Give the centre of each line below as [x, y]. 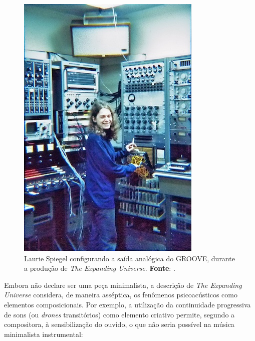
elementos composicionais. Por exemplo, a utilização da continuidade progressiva [127, 304]
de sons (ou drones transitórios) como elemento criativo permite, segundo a [119, 314]
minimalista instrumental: [44, 334]
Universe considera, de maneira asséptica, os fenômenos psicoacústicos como [121, 295]
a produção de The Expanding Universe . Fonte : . [100, 268]
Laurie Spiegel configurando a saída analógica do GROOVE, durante [130, 258]
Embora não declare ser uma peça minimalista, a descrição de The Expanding [123, 285]
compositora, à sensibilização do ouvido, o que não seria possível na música [119, 324]
